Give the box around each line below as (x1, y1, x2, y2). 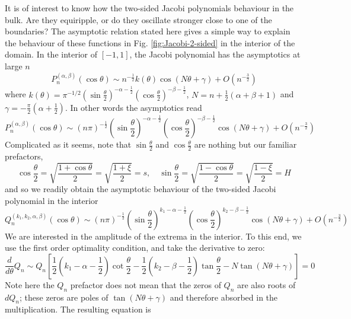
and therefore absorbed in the (170, 291, 278, 303)
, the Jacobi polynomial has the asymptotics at (129, 48, 301, 60)
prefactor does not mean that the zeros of (70, 278, 221, 291)
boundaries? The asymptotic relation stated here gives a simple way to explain (5, 25, 291, 37)
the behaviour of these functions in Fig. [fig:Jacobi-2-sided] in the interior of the (5, 36, 295, 49)
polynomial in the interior (5, 194, 98, 206)
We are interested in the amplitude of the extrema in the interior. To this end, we (5, 229, 302, 242)
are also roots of (237, 278, 296, 291)
